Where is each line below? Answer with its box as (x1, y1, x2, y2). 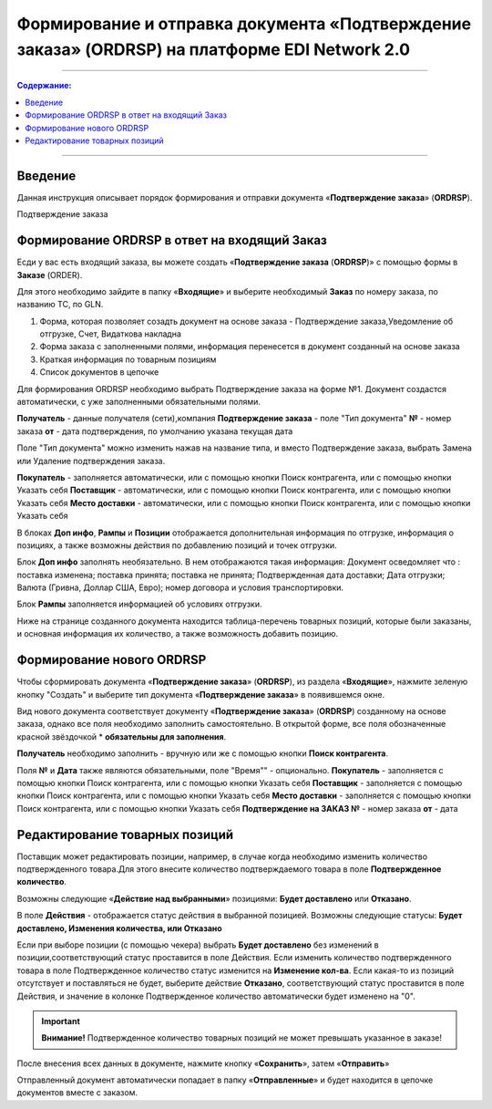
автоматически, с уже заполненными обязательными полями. (16, 397, 261, 408)
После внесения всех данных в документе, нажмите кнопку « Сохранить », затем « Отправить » (16, 1058, 390, 1069)
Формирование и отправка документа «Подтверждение (16, 14, 472, 34)
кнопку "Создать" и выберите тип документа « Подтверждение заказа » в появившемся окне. (16, 689, 385, 700)
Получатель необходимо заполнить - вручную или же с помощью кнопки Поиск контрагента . (16, 748, 389, 759)
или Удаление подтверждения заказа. (16, 455, 166, 466)
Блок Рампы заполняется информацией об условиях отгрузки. (16, 598, 262, 610)
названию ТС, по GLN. (16, 299, 104, 310)
